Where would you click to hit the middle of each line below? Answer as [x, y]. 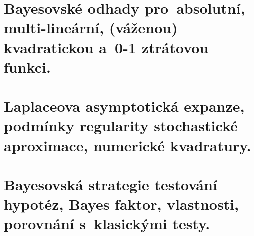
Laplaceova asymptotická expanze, [124, 106]
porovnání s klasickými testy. [107, 223]
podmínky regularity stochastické [121, 125]
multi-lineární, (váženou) [91, 28]
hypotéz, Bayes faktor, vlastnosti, [121, 204]
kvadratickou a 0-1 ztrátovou [106, 47]
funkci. [27, 67]
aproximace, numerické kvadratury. [127, 145]
